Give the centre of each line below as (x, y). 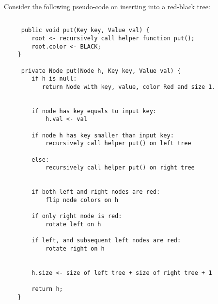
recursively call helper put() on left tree (118, 144)
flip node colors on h (82, 200)
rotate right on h (75, 248)
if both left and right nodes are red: (96, 192)
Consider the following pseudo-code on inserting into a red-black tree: (107, 6)
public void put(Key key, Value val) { (85, 30)
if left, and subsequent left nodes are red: (106, 241)
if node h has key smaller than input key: (103, 135)
